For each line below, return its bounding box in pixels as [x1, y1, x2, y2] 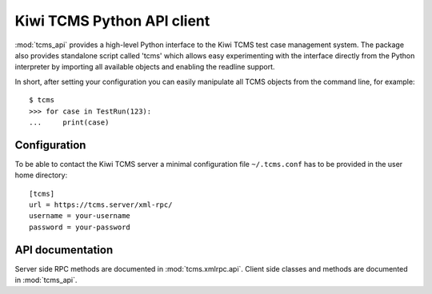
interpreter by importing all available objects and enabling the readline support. [14, 62, 275, 72]
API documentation [14, 243, 114, 256]
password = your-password [29, 222, 131, 232]
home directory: [14, 170, 68, 180]
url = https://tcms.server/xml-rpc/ [29, 200, 173, 209]
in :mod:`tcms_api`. [14, 276, 78, 285]
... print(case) [29, 117, 110, 127]
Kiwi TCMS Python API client [14, 12, 210, 30]
